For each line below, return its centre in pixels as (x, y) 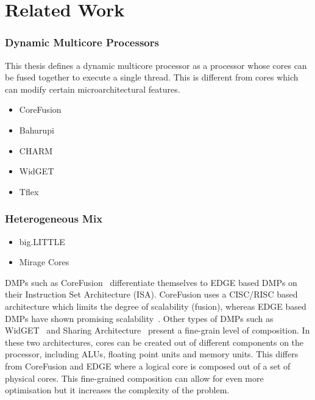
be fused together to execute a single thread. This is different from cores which (152, 77)
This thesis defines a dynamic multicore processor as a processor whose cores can (156, 65)
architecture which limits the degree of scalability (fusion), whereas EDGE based (156, 306)
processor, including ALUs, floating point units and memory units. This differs (152, 354)
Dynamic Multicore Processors (82, 42)
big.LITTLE (42, 241)
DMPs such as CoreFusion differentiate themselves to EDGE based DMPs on (151, 282)
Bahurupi (37, 130)
